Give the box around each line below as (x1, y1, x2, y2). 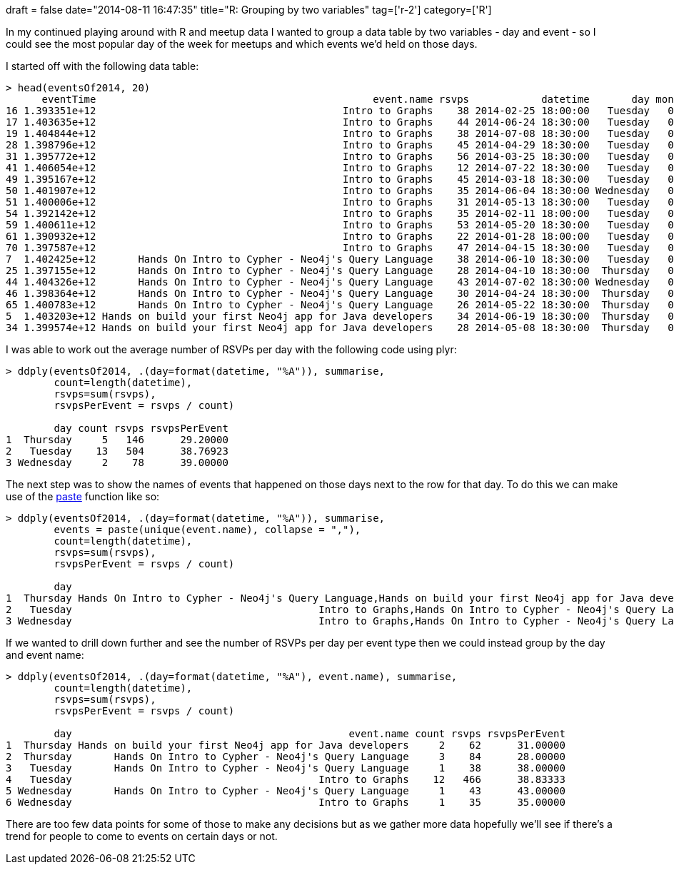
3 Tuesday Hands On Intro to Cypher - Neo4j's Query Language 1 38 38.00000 (6, 762, 565, 774)
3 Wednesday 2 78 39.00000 (6, 457, 228, 468)
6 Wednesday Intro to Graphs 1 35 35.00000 (6, 796, 565, 808)
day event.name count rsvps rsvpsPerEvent (54, 728, 565, 739)
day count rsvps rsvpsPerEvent (54, 423, 228, 434)
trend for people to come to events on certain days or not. (6, 830, 278, 842)
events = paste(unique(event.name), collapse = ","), (54, 524, 361, 535)
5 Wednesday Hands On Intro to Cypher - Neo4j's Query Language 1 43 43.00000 (6, 785, 565, 796)
